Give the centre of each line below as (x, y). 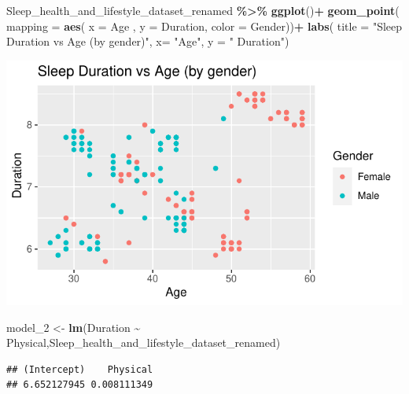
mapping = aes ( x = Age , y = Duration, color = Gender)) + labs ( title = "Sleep (204, 26)
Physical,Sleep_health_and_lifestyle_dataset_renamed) (144, 342)
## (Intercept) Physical (80, 369)
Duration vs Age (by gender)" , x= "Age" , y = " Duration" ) (148, 41)
